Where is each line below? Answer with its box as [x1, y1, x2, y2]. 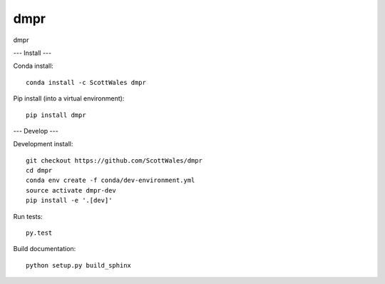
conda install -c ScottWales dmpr [26, 78, 146, 86]
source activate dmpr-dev [26, 186, 117, 194]
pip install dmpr [26, 111, 86, 119]
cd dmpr [26, 166, 53, 175]
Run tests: [13, 212, 43, 220]
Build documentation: [13, 245, 76, 253]
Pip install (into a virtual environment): [13, 94, 125, 103]
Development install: [13, 140, 73, 148]
